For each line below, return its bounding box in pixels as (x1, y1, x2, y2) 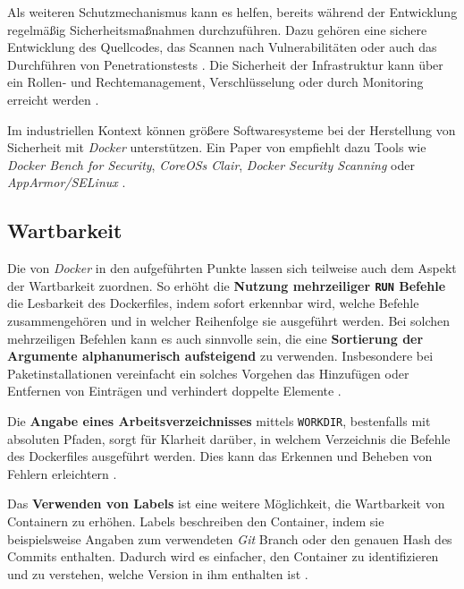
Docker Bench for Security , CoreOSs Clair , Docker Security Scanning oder (7, 155, 415, 174)
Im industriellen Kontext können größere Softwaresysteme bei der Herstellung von (7, 120, 456, 139)
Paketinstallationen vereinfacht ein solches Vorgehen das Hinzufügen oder (7, 363, 409, 382)
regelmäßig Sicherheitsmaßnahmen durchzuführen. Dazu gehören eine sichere (7, 20, 427, 38)
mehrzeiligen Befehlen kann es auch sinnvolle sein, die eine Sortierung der (7, 329, 424, 347)
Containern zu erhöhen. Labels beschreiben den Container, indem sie (7, 511, 384, 530)
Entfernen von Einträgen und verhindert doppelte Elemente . (7, 381, 342, 400)
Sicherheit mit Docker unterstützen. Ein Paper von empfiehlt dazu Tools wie (7, 138, 426, 157)
